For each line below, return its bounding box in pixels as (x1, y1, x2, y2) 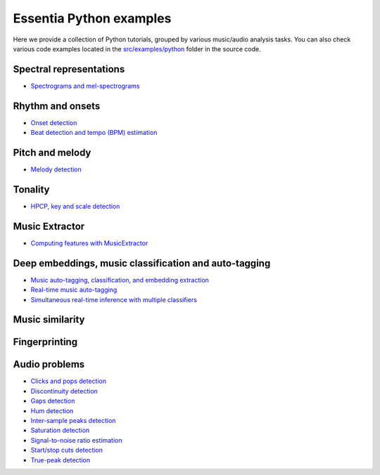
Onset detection (30, 118, 77, 126)
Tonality (13, 183, 50, 195)
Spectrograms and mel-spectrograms (30, 82, 140, 90)
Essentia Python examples (13, 11, 172, 26)
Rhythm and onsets (13, 100, 101, 112)
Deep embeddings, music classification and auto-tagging (13, 257, 271, 269)
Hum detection (30, 406, 74, 415)
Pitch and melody (13, 146, 91, 158)
